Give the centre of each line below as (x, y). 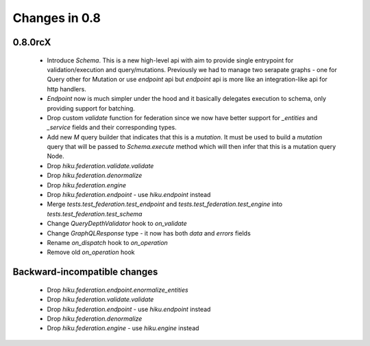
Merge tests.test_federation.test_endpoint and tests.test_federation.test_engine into (165, 204)
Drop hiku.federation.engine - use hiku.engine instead (123, 328)
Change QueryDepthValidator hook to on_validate (117, 224)
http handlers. (67, 89)
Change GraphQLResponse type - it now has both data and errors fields (149, 233)
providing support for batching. (91, 108)
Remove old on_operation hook (91, 252)
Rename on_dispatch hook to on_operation (107, 242)
